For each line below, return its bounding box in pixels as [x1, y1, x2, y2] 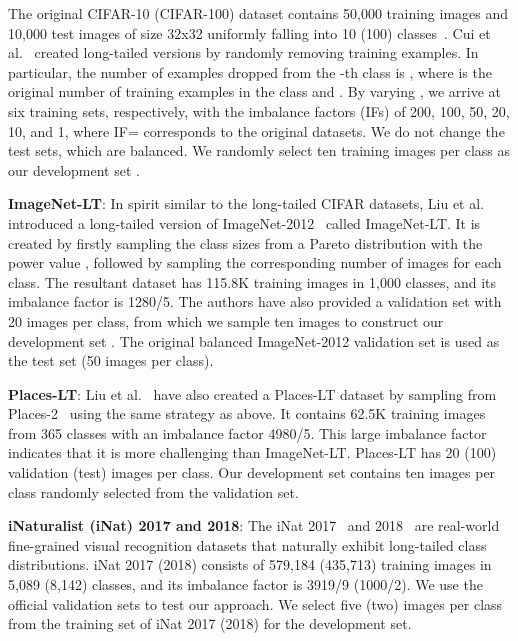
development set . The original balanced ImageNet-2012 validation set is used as [8, 330, 500, 351]
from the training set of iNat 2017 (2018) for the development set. [8, 613, 412, 634]
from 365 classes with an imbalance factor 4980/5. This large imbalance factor [8, 422, 487, 443]
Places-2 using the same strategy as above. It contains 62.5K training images [8, 403, 486, 424]
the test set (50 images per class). [8, 350, 214, 371]
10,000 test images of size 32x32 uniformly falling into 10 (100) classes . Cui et [8, 22, 491, 43]
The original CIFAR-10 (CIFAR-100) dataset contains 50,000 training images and [8, 3, 509, 23]
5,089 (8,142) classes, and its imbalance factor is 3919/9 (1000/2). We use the [8, 574, 483, 595]
